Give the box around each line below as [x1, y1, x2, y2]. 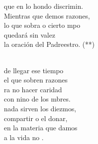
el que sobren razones [4, 75, 68, 85]
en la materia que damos [4, 123, 78, 133]
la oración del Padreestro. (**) [4, 39, 95, 49]
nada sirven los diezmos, [4, 103, 77, 113]
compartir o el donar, [4, 113, 68, 123]
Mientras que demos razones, [4, 10, 90, 21]
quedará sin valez [4, 29, 56, 40]
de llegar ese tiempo [4, 65, 63, 75]
